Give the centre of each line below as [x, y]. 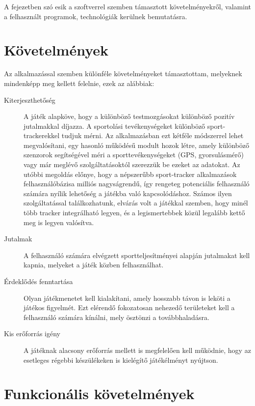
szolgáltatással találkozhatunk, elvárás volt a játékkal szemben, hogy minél [136, 203]
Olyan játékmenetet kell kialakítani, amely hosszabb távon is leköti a [127, 298]
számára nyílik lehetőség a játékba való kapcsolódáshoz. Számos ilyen [128, 193]
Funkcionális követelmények [99, 393]
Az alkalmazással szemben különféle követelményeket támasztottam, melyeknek [123, 73]
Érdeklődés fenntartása [38, 281]
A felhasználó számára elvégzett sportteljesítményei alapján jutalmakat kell [137, 255]
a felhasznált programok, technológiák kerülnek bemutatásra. [96, 16]
